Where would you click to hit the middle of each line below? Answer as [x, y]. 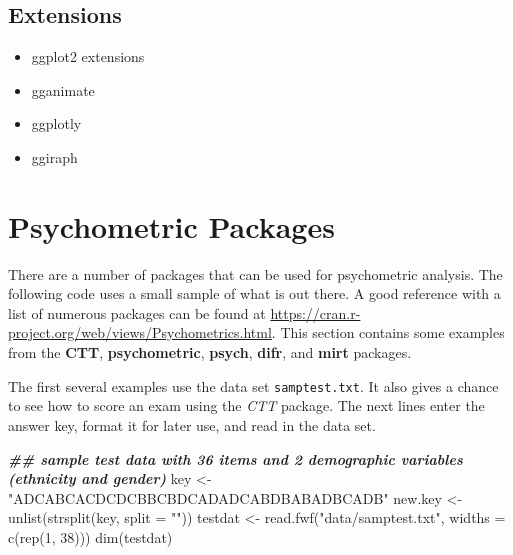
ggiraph [54, 156]
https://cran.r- [315, 312]
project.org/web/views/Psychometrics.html [140, 332]
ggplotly [56, 123]
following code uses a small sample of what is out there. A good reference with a [254, 293]
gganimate [63, 89]
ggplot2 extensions [88, 56]
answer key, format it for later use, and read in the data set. [192, 424]
